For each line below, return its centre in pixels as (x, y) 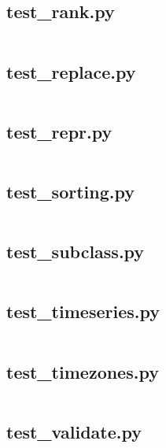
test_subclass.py (76, 252)
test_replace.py (71, 71)
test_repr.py (59, 131)
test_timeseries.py (83, 311)
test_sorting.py (70, 191)
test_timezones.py (83, 371)
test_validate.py (74, 431)
